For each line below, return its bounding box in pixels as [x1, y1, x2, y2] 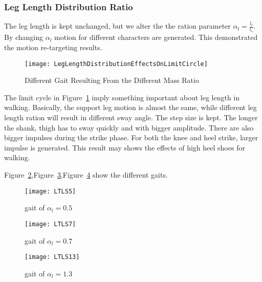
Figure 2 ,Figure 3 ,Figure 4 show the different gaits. [4, 169, 168, 180]
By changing [4, 32, 43, 42]
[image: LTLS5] [25, 187, 76, 195]
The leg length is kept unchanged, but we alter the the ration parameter [4, 20, 231, 31]
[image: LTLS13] [25, 253, 80, 261]
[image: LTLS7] [25, 220, 76, 228]
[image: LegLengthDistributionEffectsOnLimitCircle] [25, 60, 208, 68]
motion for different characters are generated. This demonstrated [54, 32, 258, 42]
